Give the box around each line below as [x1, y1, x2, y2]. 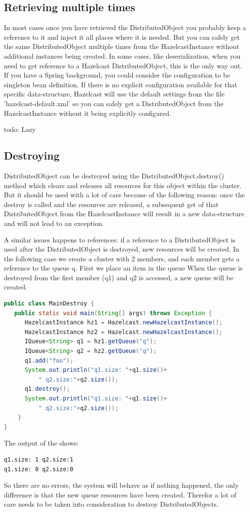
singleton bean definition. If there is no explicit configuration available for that [4, 79, 237, 89]
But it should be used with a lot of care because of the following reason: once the [4, 190, 245, 200]
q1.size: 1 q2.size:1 [4, 456, 74, 463]
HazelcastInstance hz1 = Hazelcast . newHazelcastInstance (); [24, 319, 223, 326]
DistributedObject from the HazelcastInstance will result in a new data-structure [4, 208, 245, 219]
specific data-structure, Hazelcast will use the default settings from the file [4, 89, 225, 99]
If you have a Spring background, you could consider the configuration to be [4, 70, 230, 80]
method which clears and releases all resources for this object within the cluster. [4, 180, 242, 190]
